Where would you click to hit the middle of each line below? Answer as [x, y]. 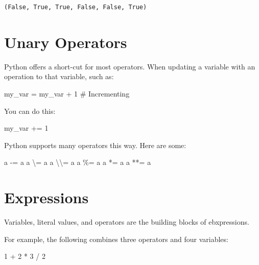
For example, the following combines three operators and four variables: [116, 239]
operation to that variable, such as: [59, 76]
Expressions [46, 197]
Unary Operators [66, 42]
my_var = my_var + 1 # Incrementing [67, 93]
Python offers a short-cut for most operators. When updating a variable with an [130, 66]
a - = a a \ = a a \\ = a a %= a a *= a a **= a [78, 162]
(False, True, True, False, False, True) [76, 7]
